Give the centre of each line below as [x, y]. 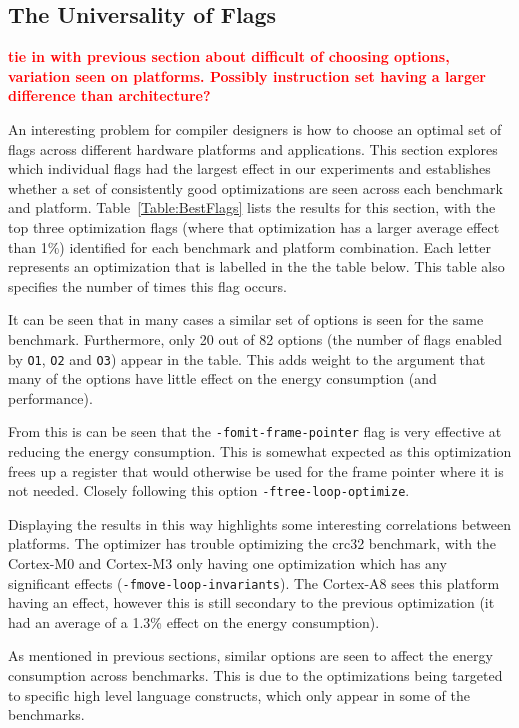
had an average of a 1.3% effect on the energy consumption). [194, 621]
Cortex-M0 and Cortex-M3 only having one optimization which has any [227, 563]
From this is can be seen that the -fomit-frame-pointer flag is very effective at [255, 431]
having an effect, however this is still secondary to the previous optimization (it [251, 602]
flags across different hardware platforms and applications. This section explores [253, 148]
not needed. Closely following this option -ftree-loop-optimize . [209, 490]
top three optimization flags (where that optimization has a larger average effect [254, 226]
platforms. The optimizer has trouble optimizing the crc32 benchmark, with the [252, 543]
